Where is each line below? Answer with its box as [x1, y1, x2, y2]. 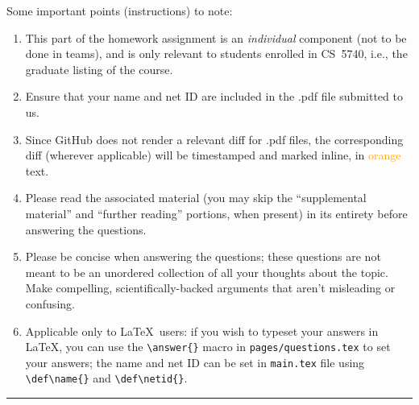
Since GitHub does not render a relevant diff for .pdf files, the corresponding [25, 130, 404, 147]
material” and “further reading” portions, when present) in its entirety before [25, 205, 408, 221]
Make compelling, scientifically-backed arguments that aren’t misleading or [25, 279, 396, 296]
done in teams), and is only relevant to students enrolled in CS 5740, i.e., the [25, 45, 408, 62]
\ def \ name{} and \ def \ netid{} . [25, 370, 188, 386]
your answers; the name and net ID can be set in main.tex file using [25, 353, 365, 370]
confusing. [25, 295, 75, 312]
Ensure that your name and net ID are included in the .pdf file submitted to [25, 88, 403, 105]
